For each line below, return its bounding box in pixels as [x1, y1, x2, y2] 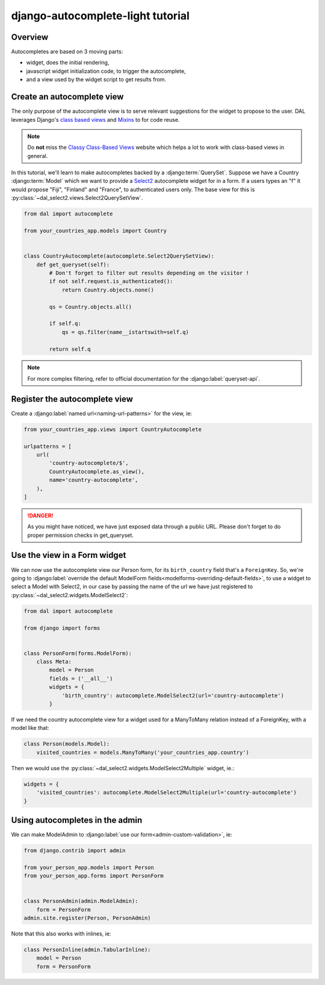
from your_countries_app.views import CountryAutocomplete [23, 426, 202, 432]
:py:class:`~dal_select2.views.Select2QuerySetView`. [11, 194, 143, 201]
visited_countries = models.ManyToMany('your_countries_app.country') [36, 749, 250, 756]
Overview [11, 32, 49, 42]
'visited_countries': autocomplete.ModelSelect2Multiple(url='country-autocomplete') [36, 789, 297, 796]
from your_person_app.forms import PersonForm [23, 872, 164, 879]
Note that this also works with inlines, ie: [11, 930, 111, 937]
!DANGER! [27, 512, 54, 519]
